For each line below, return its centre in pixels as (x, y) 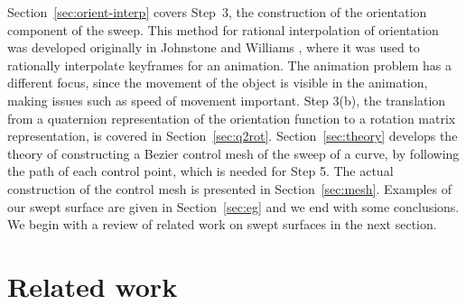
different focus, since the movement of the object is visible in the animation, (218, 83)
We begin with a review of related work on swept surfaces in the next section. (222, 224)
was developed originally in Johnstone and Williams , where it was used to (214, 47)
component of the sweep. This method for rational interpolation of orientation (223, 29)
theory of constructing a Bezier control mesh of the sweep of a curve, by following (233, 153)
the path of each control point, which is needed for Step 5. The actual (200, 171)
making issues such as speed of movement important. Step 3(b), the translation (227, 100)
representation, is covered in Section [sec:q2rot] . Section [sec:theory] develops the (233, 136)
